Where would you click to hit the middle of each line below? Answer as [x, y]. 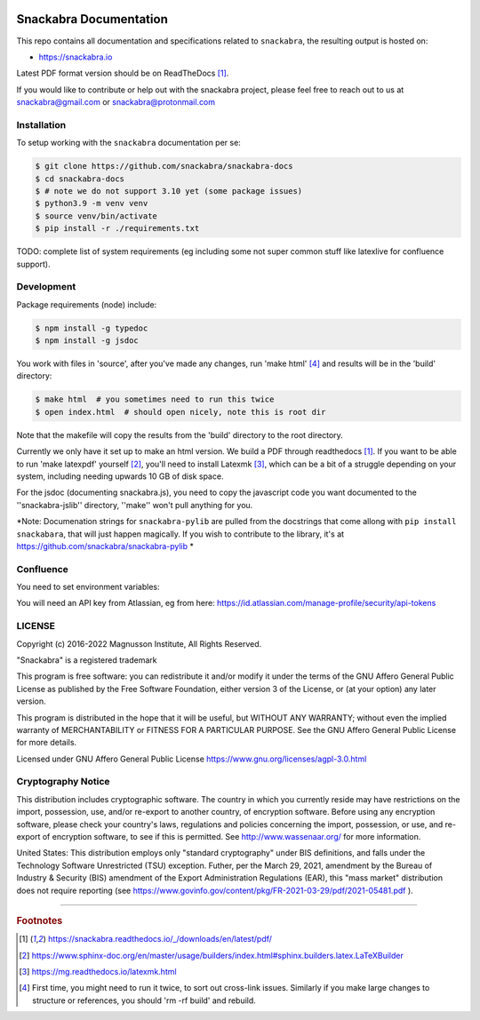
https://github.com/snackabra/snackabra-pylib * [105, 546]
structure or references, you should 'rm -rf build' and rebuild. [144, 1000]
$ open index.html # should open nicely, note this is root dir [180, 412]
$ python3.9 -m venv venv [92, 203]
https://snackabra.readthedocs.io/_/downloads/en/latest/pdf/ [160, 939]
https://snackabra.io [76, 57]
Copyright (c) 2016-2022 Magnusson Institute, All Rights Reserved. [139, 643]
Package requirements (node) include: [87, 304]
